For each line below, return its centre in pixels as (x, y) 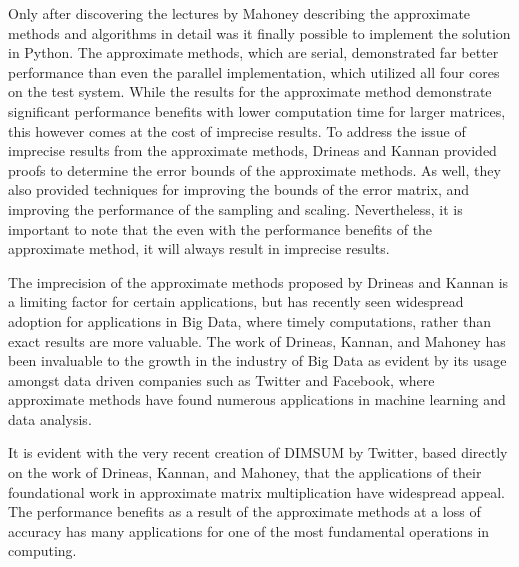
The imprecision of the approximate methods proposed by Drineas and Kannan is (258, 281)
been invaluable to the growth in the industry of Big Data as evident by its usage (257, 360)
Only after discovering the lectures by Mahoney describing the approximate (239, 13)
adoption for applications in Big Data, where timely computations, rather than (249, 320)
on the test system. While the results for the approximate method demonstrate (250, 91)
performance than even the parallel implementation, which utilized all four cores (254, 71)
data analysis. (50, 418)
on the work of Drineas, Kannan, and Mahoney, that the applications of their (245, 472)
